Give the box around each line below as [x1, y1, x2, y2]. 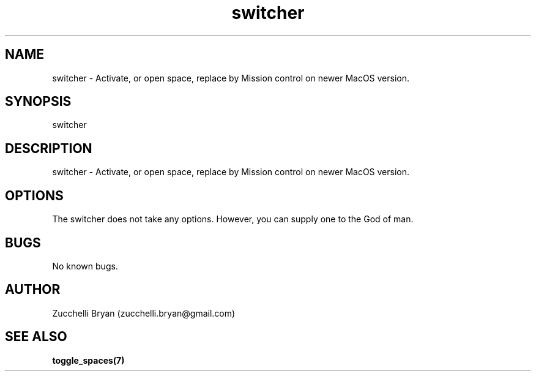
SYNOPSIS [5, 94, 72, 110]
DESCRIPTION [5, 140, 92, 156]
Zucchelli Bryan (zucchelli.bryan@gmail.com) [52, 307, 236, 318]
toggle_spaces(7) [52, 355, 125, 366]
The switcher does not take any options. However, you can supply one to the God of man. [52, 214, 414, 225]
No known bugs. [52, 260, 118, 271]
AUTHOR [5, 282, 61, 298]
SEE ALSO [5, 329, 67, 345]
